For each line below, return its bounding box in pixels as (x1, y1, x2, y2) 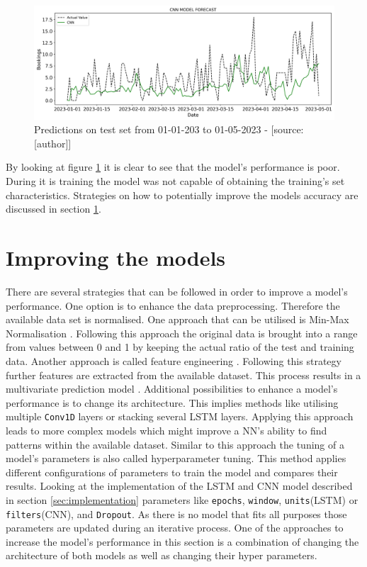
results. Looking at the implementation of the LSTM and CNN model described (6, 478, 353, 493)
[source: (271, 122, 304, 137)
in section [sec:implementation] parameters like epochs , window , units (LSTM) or (6, 492, 358, 507)
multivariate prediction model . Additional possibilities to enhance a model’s (6, 381, 338, 396)
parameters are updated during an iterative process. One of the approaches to (6, 520, 344, 535)
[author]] (34, 135, 72, 150)
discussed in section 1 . (6, 201, 101, 216)
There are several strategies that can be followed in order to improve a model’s (6, 283, 348, 298)
